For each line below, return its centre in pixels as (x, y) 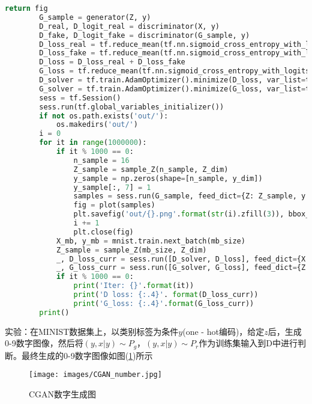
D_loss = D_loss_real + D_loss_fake (112, 62)
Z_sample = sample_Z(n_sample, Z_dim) (151, 169)
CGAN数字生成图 (63, 393)
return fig (26, 8)
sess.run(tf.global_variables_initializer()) (132, 107)
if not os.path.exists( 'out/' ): (104, 116)
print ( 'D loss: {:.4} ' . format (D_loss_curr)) (166, 295)
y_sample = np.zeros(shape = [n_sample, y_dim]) (168, 178)
